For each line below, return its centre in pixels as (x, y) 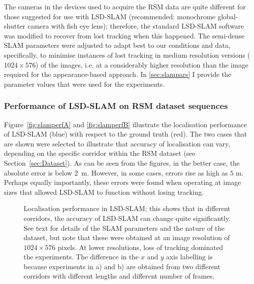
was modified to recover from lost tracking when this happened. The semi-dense (124, 35)
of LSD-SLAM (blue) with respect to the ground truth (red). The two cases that (126, 134)
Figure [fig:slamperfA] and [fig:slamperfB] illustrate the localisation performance (126, 124)
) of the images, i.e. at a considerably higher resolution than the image (142, 64)
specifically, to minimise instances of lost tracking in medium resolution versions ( (127, 54)
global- (228, 16)
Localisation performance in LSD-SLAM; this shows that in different (127, 208)
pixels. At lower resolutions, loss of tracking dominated (140, 247)
